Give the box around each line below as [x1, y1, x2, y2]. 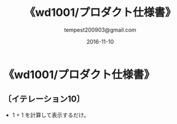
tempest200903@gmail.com [64, 26, 136, 34]
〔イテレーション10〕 [3, 94, 85, 104]
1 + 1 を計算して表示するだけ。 [12, 111, 90, 119]
